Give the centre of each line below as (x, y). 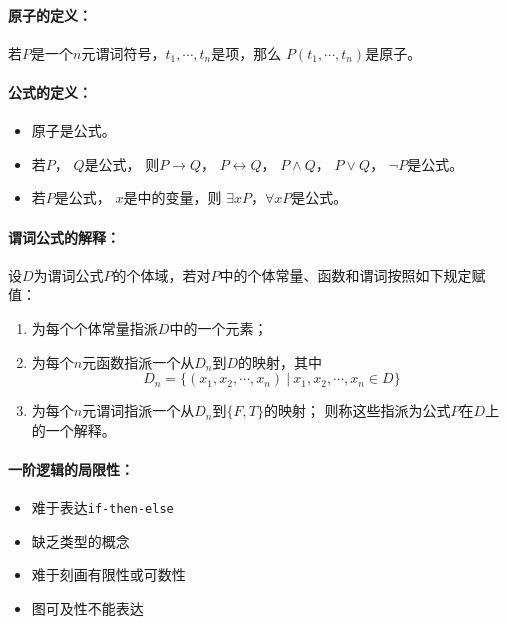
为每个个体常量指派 (94, 327)
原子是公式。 (73, 130)
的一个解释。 (73, 429)
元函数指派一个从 (138, 361)
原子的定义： (50, 14)
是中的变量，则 (172, 197)
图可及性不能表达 (87, 607)
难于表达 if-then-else (102, 507)
